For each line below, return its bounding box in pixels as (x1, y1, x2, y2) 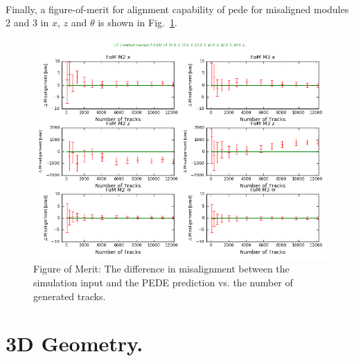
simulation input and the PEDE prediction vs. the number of (33, 275, 293, 289)
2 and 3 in (6, 15, 49, 30)
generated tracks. (33, 288, 106, 303)
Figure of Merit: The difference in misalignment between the (33, 261, 290, 276)
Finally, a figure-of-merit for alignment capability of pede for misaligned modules (6, 1, 349, 16)
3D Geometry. (6, 329, 143, 358)
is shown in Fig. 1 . (98, 15, 177, 30)
